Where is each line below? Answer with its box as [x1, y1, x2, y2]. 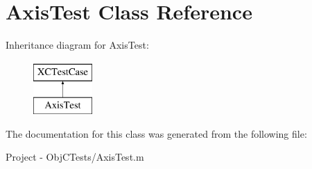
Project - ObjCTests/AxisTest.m [6, 150, 144, 164]
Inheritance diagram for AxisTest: [6, 38, 149, 52]
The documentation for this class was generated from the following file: [6, 126, 307, 140]
